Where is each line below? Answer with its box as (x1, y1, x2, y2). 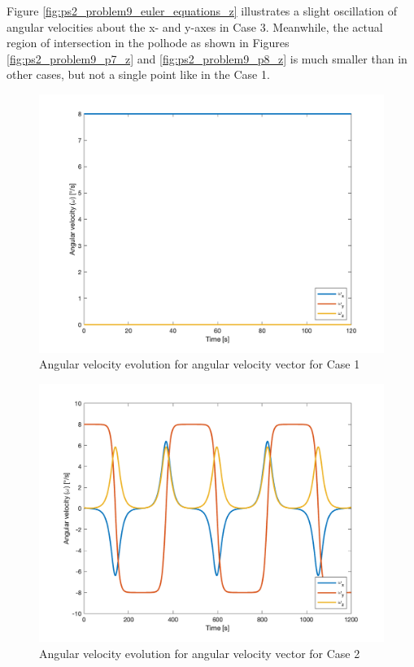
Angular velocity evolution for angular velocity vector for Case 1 (39, 355, 360, 373)
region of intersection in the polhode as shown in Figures (7, 34, 290, 51)
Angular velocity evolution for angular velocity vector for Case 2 (39, 644, 360, 661)
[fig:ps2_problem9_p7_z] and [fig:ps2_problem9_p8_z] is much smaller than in (7, 50, 407, 67)
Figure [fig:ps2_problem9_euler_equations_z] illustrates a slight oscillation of (7, 2, 397, 19)
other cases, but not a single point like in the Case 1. (7, 66, 270, 83)
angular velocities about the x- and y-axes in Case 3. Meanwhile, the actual (7, 18, 383, 35)
